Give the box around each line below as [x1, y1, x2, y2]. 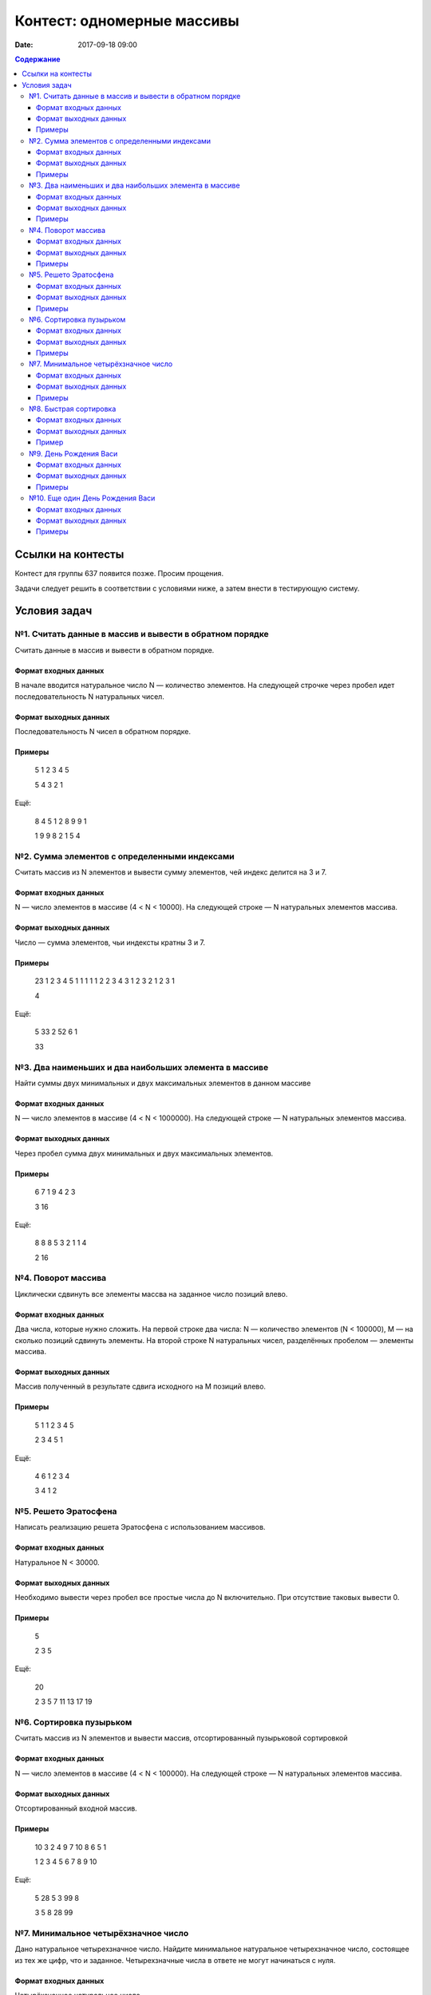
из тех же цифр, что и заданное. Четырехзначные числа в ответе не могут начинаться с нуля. [14, 1955, 336, 1965]
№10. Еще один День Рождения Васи [29, 493, 156, 503]
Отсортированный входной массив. [14, 1803, 137, 1813]
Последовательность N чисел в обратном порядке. [14, 726, 192, 736]
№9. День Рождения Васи [29, 448, 118, 458]
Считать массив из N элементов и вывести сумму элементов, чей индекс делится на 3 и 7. [14, 867, 327, 877]
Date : [14, 40, 34, 49]
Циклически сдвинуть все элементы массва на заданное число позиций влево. [14, 1289, 288, 1298]
